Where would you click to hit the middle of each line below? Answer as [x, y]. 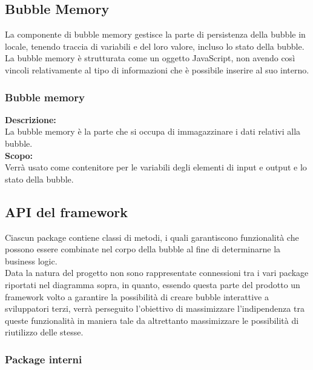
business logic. [31, 261]
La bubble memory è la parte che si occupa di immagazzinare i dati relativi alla [153, 131]
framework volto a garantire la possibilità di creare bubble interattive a [137, 296]
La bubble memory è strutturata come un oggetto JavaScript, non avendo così [150, 58]
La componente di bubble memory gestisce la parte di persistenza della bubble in [155, 34]
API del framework [66, 211]
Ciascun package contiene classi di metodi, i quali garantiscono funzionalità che [152, 237]
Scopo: [19, 155]
